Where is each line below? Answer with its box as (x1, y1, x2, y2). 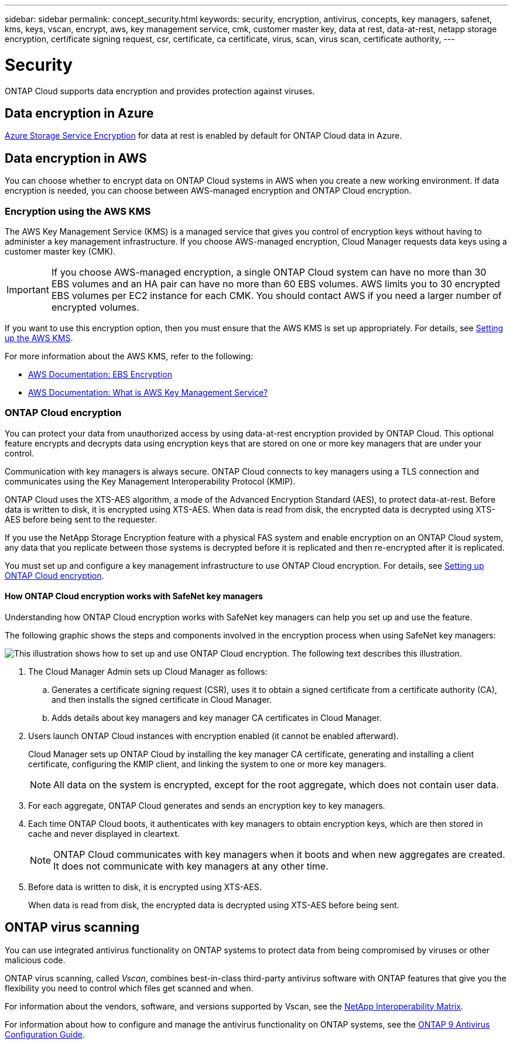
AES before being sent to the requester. (5, 514, 157, 524)
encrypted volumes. (51, 301, 139, 313)
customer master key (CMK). (5, 246, 116, 256)
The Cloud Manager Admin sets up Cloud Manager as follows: (28, 666, 268, 676)
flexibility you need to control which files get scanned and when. (5, 983, 254, 993)
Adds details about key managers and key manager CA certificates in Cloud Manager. (52, 712, 382, 723)
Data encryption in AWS (5, 150, 147, 166)
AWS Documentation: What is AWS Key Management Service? (28, 387, 268, 397)
